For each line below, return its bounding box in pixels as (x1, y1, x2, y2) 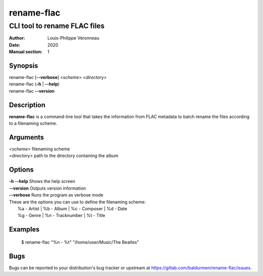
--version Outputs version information (9, 185, 86, 191)
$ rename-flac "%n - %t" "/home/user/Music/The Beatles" (21, 239, 139, 245)
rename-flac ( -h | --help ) (9, 81, 60, 87)
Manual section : (9, 49, 43, 55)
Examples (9, 225, 40, 234)
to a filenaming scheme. (9, 120, 57, 126)
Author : (9, 35, 25, 41)
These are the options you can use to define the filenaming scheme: (9, 199, 146, 205)
